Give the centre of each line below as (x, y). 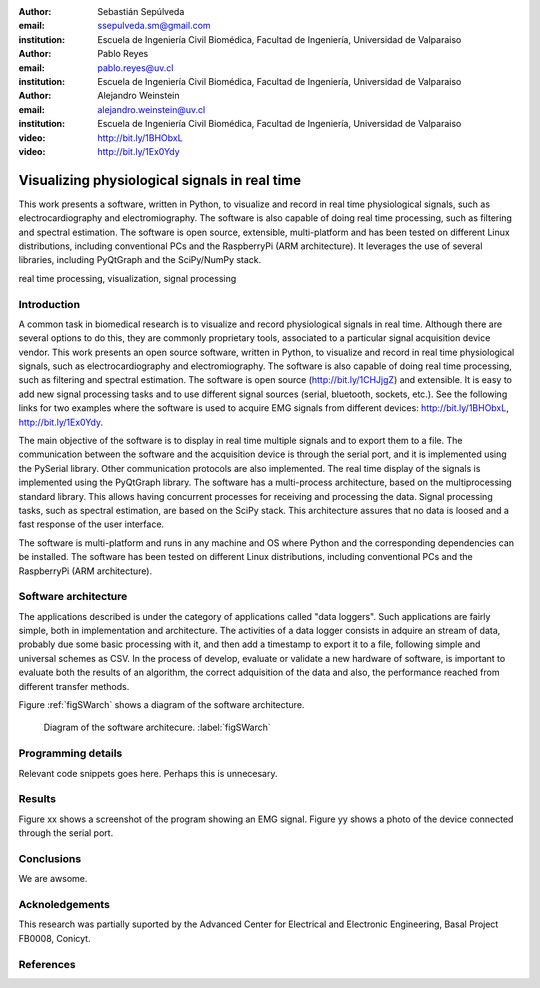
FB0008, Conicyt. (54, 938)
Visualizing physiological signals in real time (160, 180)
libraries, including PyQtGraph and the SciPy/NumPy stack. (140, 260)
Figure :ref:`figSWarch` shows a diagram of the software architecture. (161, 705)
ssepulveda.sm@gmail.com (154, 26)
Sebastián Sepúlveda (141, 11)
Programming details (70, 753)
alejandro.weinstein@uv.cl (151, 109)
